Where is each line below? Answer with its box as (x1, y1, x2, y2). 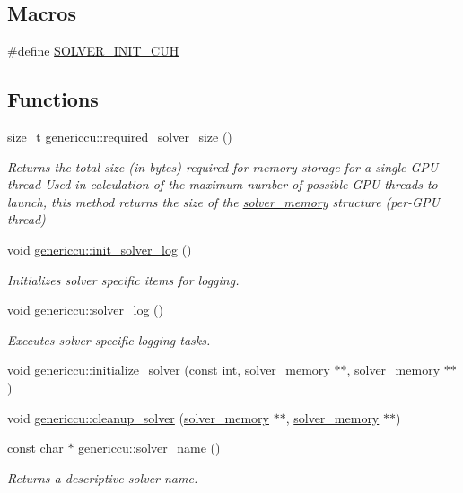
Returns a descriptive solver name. (7, 468, 198, 487)
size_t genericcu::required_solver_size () (7, 127, 232, 145)
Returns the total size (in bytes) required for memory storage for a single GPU (7, 157, 439, 176)
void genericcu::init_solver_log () (7, 239, 192, 258)
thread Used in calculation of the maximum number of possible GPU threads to (7, 175, 438, 194)
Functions (7, 85, 99, 113)
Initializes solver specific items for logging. (7, 270, 240, 289)
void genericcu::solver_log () (7, 300, 164, 319)
